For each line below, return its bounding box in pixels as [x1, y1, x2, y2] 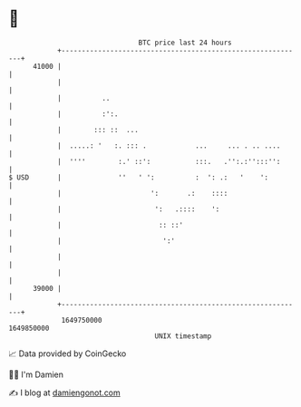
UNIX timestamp [154, 331, 212, 341]
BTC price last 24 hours [138, 38, 232, 47]
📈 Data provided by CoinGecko [8, 348, 127, 359]
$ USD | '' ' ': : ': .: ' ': [8, 172, 269, 182]
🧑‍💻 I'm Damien [8, 369, 64, 380]
